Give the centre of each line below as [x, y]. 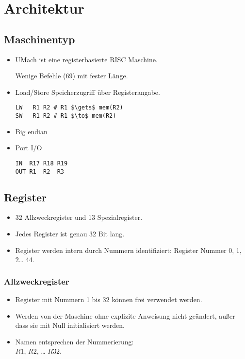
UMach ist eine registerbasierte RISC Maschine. [86, 59]
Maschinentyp [40, 39]
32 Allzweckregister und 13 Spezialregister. [79, 217]
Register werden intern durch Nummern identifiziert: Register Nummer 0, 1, [128, 250]
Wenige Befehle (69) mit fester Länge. [72, 76]
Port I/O [29, 148]
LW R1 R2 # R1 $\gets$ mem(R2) [69, 108]
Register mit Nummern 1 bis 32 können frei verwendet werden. [109, 299]
